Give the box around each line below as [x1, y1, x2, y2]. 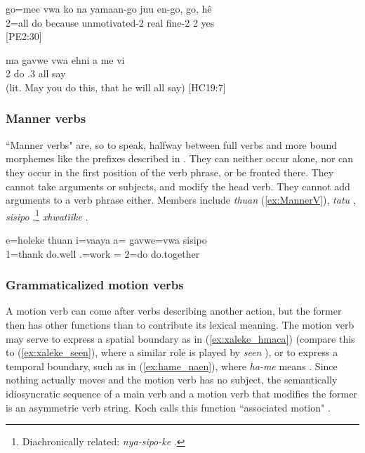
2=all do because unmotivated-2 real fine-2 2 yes [6, 15, 215, 29]
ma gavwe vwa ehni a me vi [6, 52, 125, 67]
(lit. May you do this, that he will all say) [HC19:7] [6, 79, 226, 94]
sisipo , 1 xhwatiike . [6, 206, 88, 223]
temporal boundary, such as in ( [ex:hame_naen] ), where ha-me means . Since [6, 358, 338, 373]
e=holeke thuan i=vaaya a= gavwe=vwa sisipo [6, 232, 207, 247]
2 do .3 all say [6, 66, 66, 81]
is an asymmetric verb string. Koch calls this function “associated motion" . [6, 400, 331, 414]
